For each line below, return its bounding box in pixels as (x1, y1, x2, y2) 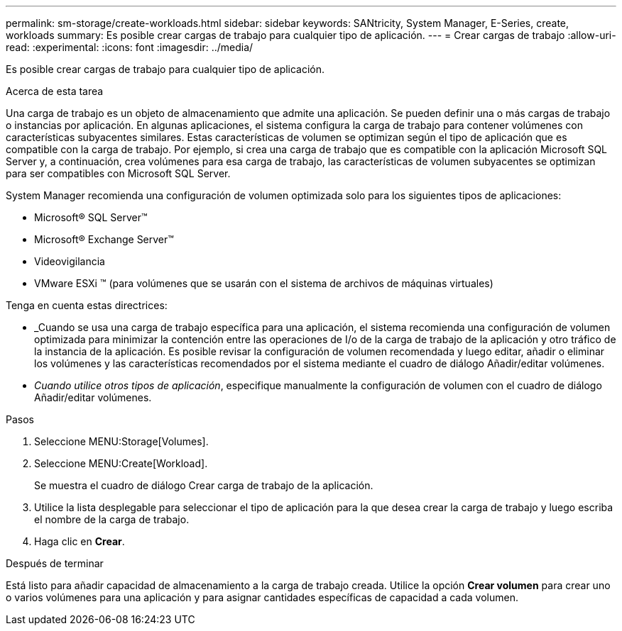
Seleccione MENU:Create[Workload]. (34, 457, 208, 469)
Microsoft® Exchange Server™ (34, 233, 174, 245)
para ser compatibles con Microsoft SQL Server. (6, 167, 231, 179)
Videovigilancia (34, 255, 105, 267)
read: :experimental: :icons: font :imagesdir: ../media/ (6, 41, 253, 53)
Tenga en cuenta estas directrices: (6, 299, 168, 311)
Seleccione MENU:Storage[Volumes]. (34, 435, 209, 447)
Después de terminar (6, 557, 104, 569)
